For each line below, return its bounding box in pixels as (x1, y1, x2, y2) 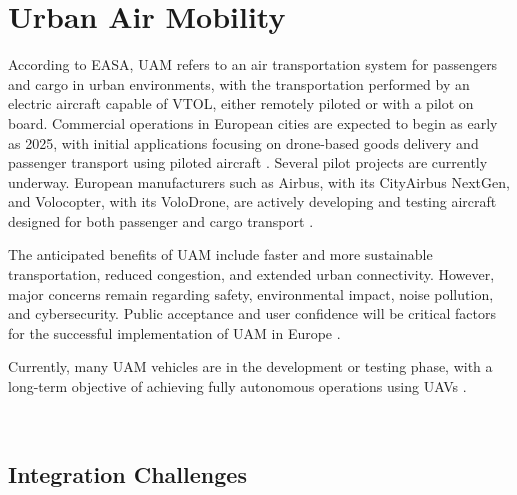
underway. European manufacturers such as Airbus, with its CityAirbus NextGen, (8, 171, 510, 192)
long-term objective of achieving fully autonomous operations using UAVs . (8, 376, 467, 397)
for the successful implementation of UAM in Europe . (8, 322, 341, 343)
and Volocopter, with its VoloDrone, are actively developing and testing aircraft (8, 191, 497, 212)
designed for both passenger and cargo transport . (8, 210, 314, 231)
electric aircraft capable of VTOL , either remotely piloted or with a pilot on (8, 93, 474, 114)
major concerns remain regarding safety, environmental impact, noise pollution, (8, 283, 494, 304)
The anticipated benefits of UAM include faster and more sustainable (8, 244, 433, 265)
